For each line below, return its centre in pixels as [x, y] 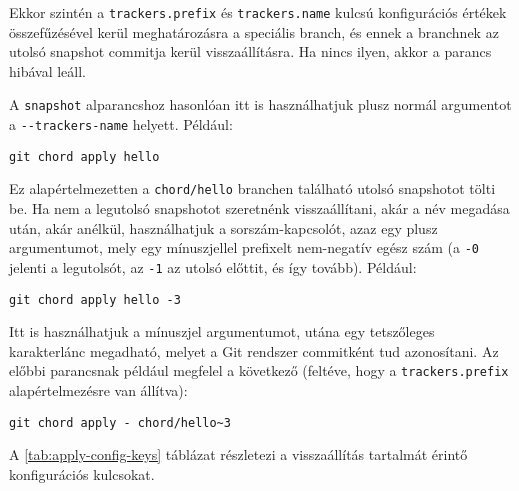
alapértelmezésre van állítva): [98, 390]
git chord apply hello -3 [95, 299]
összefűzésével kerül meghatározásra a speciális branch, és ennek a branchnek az [254, 31]
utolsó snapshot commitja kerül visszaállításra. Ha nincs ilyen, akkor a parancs [250, 51]
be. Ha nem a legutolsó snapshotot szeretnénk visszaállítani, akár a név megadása [259, 208]
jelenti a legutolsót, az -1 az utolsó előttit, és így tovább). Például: [213, 266]
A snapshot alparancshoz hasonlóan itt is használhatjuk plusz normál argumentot [260, 104]
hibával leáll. [48, 70]
